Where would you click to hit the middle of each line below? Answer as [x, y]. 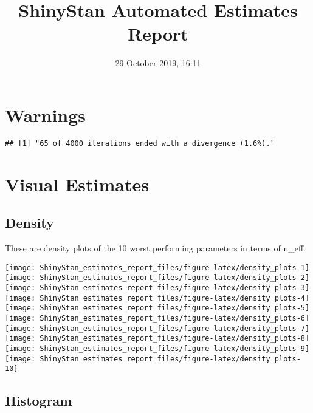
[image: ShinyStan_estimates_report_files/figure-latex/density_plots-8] [157, 339]
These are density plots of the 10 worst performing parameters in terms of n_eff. [155, 248]
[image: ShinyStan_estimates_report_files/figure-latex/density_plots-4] [157, 298]
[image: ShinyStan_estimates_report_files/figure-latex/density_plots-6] [157, 318]
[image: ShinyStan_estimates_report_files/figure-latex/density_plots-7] [157, 328]
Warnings [46, 114]
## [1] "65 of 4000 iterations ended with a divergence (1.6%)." [140, 143]
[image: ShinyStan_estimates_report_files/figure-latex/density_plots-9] [157, 348]
